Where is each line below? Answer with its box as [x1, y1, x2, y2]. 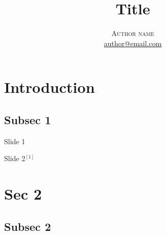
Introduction [4, 76, 95, 97]
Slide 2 [4, 153, 26, 164]
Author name [111, 28, 154, 38]
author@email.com [104, 37, 162, 48]
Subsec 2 [4, 218, 51, 234]
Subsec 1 [4, 111, 51, 127]
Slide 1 [4, 135, 26, 146]
